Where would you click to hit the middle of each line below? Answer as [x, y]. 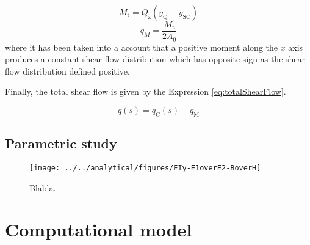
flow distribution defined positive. [67, 71]
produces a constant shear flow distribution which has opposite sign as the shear [155, 59]
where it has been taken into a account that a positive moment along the [141, 47]
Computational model [99, 229]
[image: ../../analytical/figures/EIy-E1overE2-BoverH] [145, 168]
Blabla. [43, 187]
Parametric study [61, 143]
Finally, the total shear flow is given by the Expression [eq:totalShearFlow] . [146, 91]
